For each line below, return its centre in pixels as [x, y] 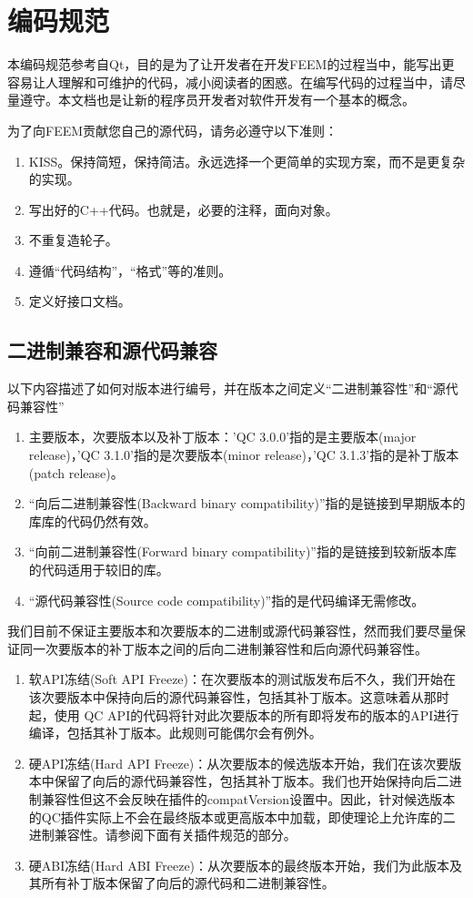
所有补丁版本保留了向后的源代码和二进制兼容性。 [188, 883]
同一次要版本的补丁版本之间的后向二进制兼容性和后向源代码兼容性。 [223, 648]
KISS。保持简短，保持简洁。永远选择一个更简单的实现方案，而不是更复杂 [247, 161]
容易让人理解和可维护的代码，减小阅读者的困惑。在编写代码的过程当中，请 [230, 82]
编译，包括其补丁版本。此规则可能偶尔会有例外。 [175, 733]
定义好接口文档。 [80, 301]
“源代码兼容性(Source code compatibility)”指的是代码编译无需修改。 [226, 600]
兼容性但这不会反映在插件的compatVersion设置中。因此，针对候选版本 [248, 798]
